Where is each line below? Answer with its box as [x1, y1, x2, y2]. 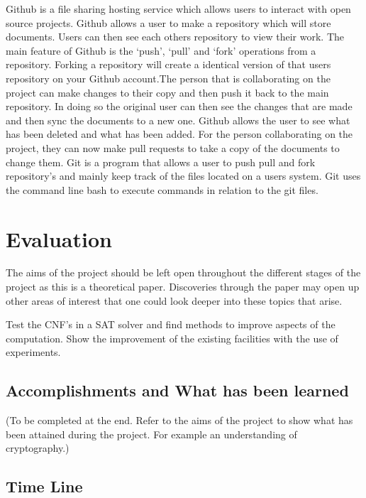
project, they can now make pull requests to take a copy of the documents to [6, 140, 340, 155]
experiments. [6, 345, 61, 359]
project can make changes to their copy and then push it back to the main [6, 85, 329, 99]
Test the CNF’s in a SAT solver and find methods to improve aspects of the [6, 317, 335, 332]
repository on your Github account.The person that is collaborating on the [6, 70, 331, 85]
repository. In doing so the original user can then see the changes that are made [6, 99, 353, 114]
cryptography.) [6, 440, 70, 455]
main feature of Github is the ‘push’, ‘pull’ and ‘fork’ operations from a [6, 43, 316, 58]
